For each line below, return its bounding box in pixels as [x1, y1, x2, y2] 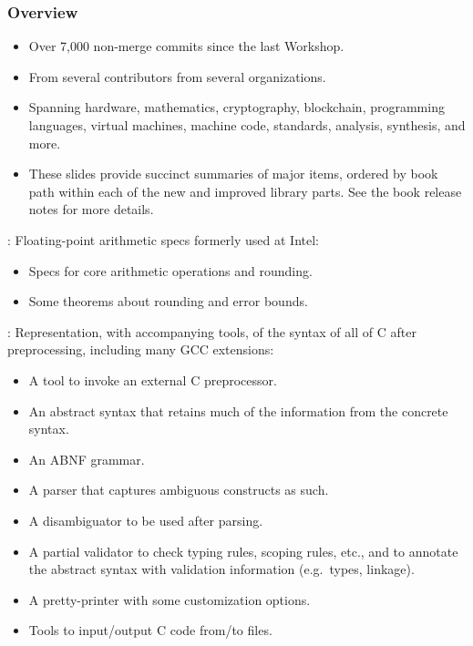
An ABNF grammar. [28, 449, 145, 468]
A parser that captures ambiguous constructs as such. [28, 480, 329, 499]
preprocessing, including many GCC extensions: [7, 340, 274, 359]
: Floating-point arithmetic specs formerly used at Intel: [7, 230, 319, 249]
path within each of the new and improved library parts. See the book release [28, 181, 462, 200]
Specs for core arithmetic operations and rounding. [28, 261, 313, 280]
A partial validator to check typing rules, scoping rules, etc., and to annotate [28, 541, 458, 560]
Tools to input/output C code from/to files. [28, 620, 272, 640]
